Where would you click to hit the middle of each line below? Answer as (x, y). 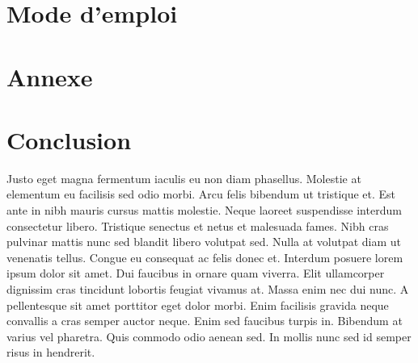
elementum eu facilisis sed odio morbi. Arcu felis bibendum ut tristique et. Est (201, 194)
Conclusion (69, 139)
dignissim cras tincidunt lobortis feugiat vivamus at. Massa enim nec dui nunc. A (208, 289)
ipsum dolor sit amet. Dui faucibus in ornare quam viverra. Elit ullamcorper (196, 273)
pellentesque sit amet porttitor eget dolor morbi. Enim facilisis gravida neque (198, 305)
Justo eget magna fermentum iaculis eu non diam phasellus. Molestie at (184, 178)
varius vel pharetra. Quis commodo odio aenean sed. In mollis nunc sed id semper (209, 336)
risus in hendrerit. (51, 352)
